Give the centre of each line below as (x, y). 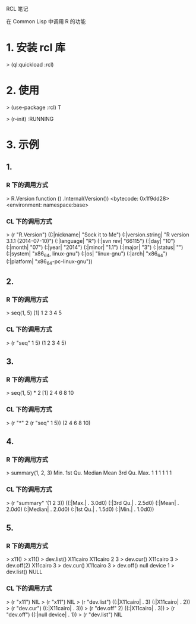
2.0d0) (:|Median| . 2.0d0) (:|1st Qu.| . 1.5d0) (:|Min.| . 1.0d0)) (80, 509)
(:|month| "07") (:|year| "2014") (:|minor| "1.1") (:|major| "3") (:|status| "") (95, 247)
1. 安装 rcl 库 (36, 48)
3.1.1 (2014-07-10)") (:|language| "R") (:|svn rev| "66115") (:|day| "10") (91, 241)
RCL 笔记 (17, 9)
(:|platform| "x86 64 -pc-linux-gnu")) (50, 262)
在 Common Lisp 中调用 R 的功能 (46, 21)
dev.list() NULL (24, 572)
